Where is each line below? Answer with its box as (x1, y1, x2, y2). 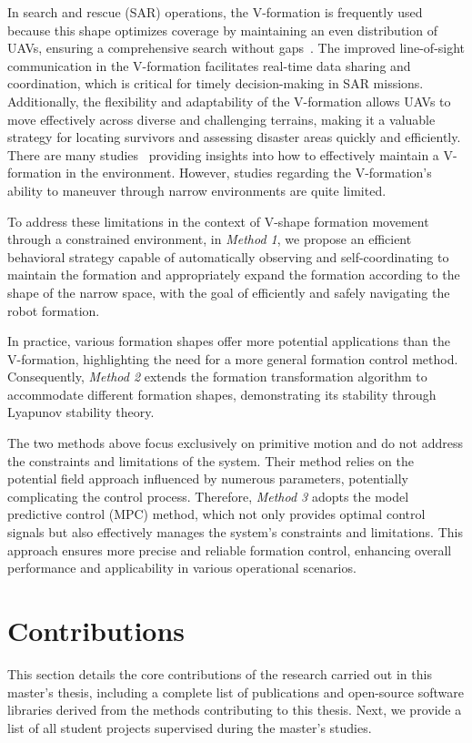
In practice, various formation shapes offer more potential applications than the (7, 331, 451, 351)
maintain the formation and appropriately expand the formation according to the (7, 265, 460, 284)
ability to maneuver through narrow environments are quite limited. (7, 180, 387, 199)
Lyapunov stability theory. (7, 402, 155, 422)
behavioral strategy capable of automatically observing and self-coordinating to (7, 247, 449, 266)
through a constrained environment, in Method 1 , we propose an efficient (7, 229, 412, 249)
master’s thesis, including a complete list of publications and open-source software (7, 682, 464, 701)
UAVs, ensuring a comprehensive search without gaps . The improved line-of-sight (7, 38, 466, 57)
